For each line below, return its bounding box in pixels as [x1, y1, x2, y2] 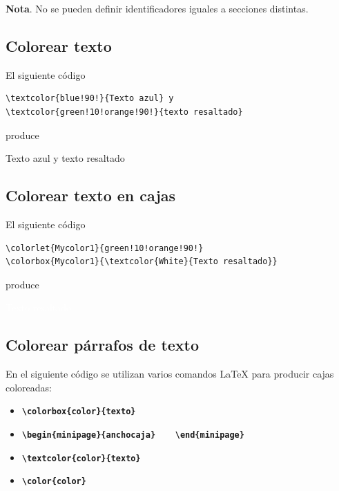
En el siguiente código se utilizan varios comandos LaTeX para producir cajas [6, 367, 334, 381]
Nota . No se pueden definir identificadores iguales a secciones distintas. [6, 1, 309, 15]
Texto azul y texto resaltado [6, 151, 125, 165]
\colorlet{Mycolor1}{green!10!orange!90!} [6, 243, 204, 253]
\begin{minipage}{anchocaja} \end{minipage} [21, 429, 244, 440]
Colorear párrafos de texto [6, 334, 200, 355]
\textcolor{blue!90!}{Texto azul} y [6, 93, 174, 104]
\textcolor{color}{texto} [21, 453, 141, 463]
